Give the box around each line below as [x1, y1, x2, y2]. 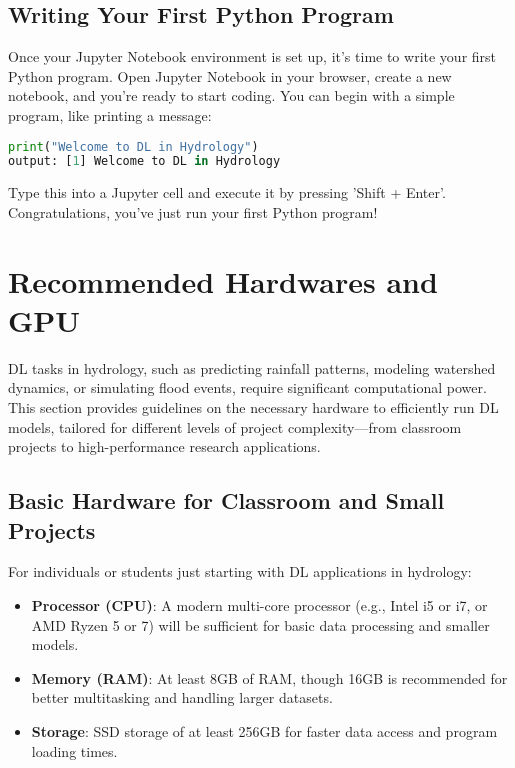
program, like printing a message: [8, 104, 212, 125]
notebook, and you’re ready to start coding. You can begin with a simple [8, 85, 455, 106]
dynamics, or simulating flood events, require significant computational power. [8, 377, 487, 398]
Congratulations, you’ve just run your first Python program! [8, 201, 378, 222]
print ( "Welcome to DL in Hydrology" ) [8, 139, 259, 154]
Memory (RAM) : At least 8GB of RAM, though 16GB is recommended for [31, 667, 508, 688]
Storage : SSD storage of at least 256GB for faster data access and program [31, 720, 498, 741]
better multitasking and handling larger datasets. [31, 687, 333, 708]
